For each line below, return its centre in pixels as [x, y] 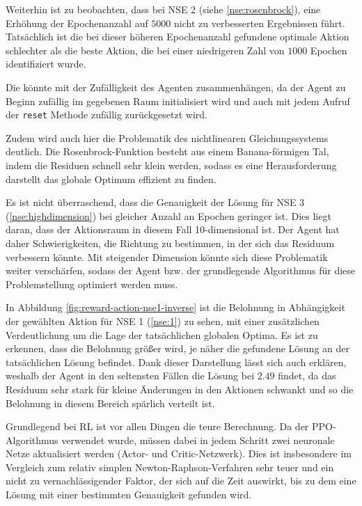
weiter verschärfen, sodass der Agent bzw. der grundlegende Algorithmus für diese [181, 270]
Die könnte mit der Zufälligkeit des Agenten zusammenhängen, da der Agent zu [176, 87]
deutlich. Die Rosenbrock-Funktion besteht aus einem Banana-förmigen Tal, [167, 151]
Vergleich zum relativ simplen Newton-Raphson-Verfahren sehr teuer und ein [170, 467]
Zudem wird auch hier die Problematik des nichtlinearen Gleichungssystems [167, 137]
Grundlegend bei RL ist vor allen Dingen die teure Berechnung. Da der [157, 426]
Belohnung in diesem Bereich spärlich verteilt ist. [110, 403]
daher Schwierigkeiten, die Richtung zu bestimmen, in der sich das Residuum [170, 243]
